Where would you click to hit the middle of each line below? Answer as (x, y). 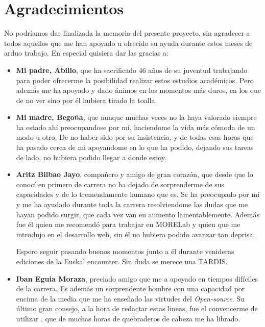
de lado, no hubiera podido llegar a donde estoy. (91, 157)
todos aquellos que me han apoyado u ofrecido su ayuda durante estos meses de (128, 43)
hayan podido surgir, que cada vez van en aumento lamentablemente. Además (138, 214)
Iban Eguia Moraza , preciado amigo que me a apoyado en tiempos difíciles (137, 278)
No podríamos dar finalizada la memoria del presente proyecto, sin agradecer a (127, 33)
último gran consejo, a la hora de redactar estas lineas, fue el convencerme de (137, 308)
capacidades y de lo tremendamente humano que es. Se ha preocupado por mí (138, 194)
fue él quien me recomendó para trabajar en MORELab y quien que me (128, 224)
